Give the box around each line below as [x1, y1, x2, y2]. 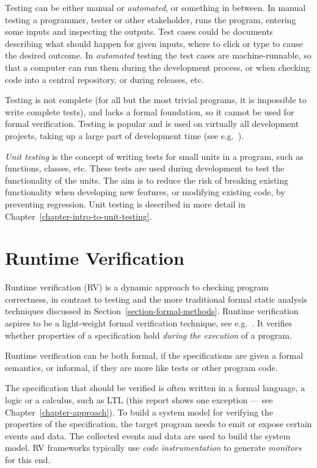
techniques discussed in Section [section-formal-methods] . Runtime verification [5, 304, 299, 317]
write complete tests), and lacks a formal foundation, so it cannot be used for [5, 105, 294, 118]
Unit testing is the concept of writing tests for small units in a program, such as [5, 149, 304, 162]
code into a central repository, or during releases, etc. [5, 73, 204, 85]
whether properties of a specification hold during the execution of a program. [5, 328, 292, 341]
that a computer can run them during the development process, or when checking [5, 60, 310, 73]
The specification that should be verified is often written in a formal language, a [5, 381, 305, 394]
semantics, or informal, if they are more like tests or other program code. [5, 361, 278, 373]
